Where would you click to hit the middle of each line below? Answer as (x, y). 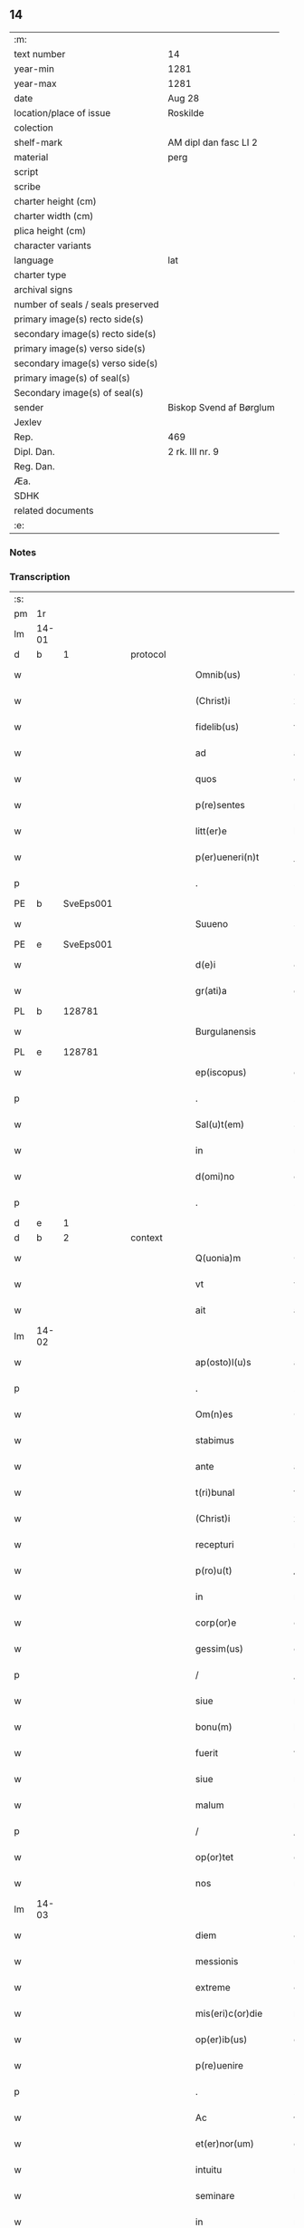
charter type (40, 275)
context (147, 1238)
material (31, 157)
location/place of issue (62, 112)
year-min (34, 69)
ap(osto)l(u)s (223, 1363)
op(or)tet (214, 1857)
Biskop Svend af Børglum (221, 407)
